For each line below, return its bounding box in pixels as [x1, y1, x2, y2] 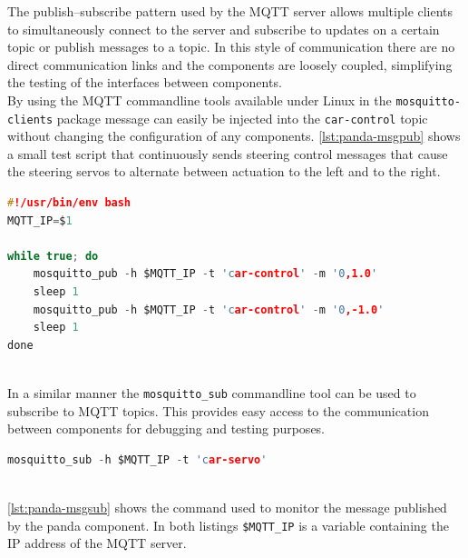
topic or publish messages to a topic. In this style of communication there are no [7, 37, 455, 56]
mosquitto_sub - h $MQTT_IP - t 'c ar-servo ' [7, 453, 268, 466]
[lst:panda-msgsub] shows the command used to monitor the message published [7, 498, 447, 517]
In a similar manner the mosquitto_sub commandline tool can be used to [7, 384, 416, 402]
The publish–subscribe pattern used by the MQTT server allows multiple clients [7, 2, 453, 20]
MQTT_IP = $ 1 [7, 214, 73, 227]
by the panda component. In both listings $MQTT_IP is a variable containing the [7, 515, 449, 534]
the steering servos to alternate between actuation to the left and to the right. [7, 162, 441, 181]
